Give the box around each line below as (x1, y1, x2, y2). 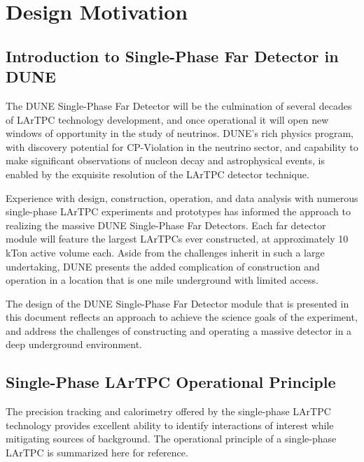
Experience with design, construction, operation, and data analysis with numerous (6, 190, 358, 205)
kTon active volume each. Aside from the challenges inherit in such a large (6, 245, 325, 259)
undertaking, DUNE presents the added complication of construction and (6, 259, 320, 273)
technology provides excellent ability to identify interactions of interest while (6, 417, 334, 432)
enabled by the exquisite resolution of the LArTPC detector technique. (6, 166, 309, 181)
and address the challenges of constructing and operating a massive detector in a (6, 323, 352, 338)
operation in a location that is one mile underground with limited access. (6, 273, 318, 287)
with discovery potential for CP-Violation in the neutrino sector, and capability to (6, 139, 358, 154)
